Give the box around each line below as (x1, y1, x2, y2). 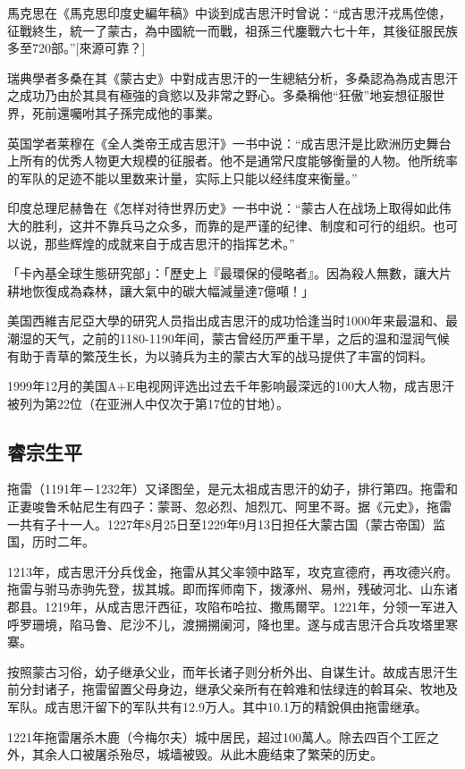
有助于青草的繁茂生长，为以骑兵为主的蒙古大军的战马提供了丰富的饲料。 (7, 346, 433, 365)
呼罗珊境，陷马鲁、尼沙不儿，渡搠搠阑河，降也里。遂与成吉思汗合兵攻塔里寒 (7, 614, 458, 633)
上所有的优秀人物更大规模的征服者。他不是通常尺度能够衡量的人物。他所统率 (7, 151, 458, 170)
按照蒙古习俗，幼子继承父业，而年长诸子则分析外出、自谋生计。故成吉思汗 (7, 662, 445, 680)
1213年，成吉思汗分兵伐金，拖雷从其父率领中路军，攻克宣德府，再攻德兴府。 (7, 562, 458, 580)
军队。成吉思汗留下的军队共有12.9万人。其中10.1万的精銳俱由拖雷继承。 (7, 697, 427, 716)
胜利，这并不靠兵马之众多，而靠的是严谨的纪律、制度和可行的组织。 (31, 215, 433, 234)
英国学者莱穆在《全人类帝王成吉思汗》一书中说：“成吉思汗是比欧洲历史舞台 (7, 133, 452, 152)
